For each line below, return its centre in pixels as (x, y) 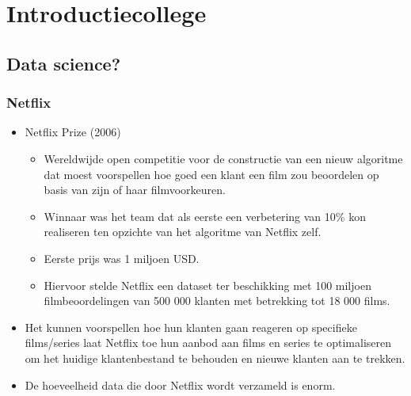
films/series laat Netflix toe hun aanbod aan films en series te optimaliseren (208, 343)
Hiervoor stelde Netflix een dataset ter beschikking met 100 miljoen (207, 285)
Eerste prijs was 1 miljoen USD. (122, 258)
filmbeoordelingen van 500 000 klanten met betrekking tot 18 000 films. (217, 301)
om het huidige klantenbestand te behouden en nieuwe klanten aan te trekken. (215, 358)
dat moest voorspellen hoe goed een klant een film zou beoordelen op (211, 174)
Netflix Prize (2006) (73, 132)
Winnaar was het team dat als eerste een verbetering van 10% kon (205, 216)
